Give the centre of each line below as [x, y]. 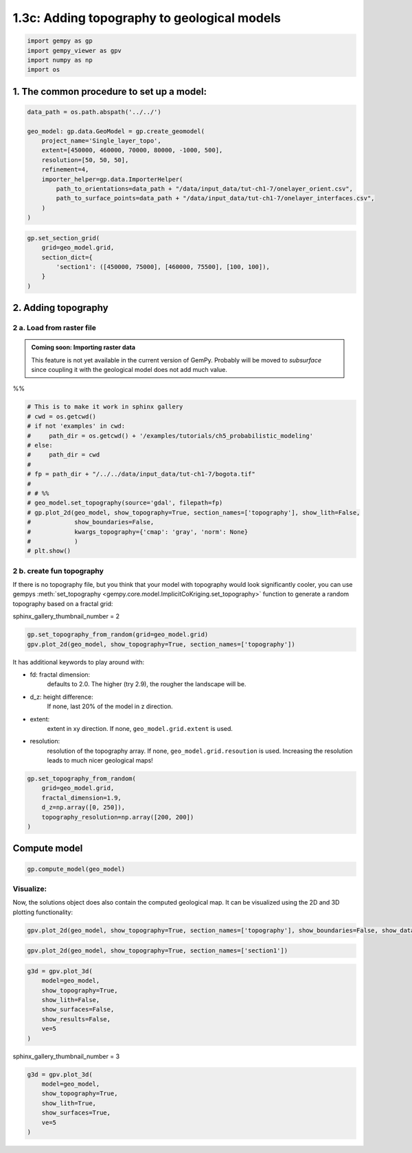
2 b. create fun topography [58, 571]
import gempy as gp [60, 41]
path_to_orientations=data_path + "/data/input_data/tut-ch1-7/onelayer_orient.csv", [205, 189]
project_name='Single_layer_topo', [101, 141]
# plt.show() [49, 551]
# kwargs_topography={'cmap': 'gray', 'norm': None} [138, 532]
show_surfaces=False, [78, 1010]
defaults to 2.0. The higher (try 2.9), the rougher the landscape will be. [147, 684]
